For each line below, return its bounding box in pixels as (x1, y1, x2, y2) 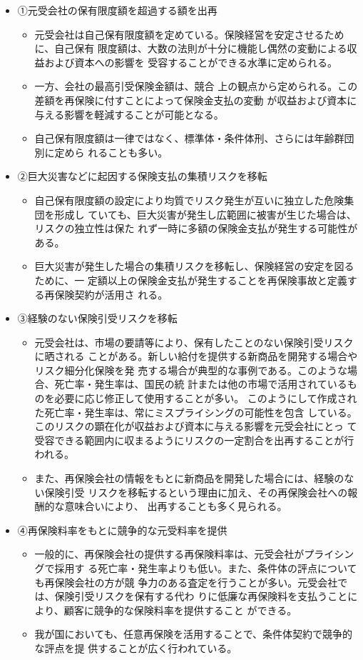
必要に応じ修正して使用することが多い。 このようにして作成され (54, 391, 357, 406)
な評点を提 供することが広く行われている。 (34, 640, 237, 655)
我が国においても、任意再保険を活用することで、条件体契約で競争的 (34, 626, 353, 641)
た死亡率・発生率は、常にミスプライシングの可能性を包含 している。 (34, 404, 357, 419)
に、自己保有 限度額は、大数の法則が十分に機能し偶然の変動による (34, 41, 347, 56)
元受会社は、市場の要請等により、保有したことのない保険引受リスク (34, 334, 354, 349)
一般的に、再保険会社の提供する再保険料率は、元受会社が (34, 546, 305, 561)
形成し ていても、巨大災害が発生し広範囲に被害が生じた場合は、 (54, 206, 357, 221)
